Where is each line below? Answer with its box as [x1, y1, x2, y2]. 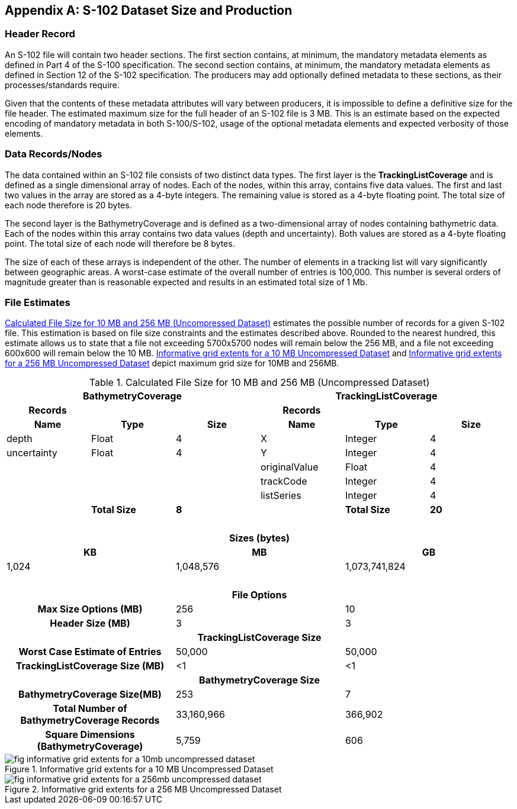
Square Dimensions [45, 729, 135, 741]
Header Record [5, 28, 75, 40]
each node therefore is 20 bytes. [5, 199, 132, 210]
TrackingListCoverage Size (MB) [15, 660, 165, 672]
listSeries [260, 489, 301, 502]
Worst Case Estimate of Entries [18, 646, 162, 658]
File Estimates [5, 296, 70, 308]
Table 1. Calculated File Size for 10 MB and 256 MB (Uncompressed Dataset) [89, 376, 430, 389]
